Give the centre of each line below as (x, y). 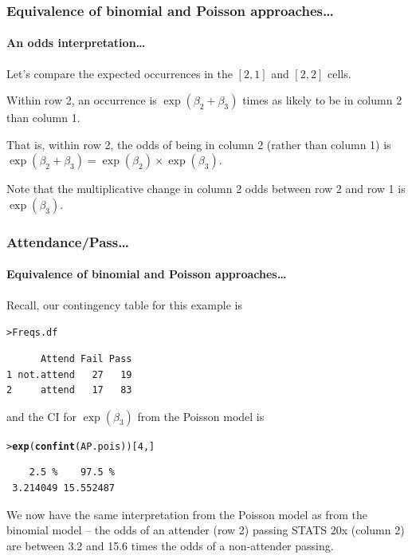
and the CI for (41, 416)
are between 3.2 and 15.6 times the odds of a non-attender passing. (170, 545)
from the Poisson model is (201, 416)
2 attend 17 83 (69, 390)
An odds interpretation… (76, 43)
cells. (339, 73)
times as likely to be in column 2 (322, 100)
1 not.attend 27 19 (69, 374)
